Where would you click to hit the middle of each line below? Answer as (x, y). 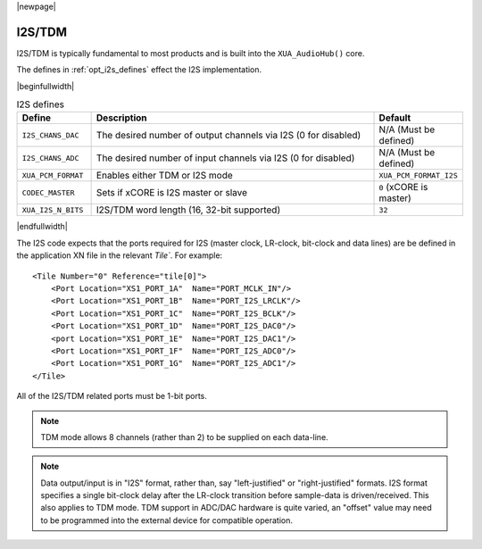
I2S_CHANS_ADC (50, 158)
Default (395, 118)
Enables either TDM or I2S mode (165, 176)
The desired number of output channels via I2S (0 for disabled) (229, 136)
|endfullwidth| (42, 227)
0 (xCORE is (403, 187)
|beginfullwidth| (46, 86)
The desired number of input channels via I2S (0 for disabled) (225, 158)
